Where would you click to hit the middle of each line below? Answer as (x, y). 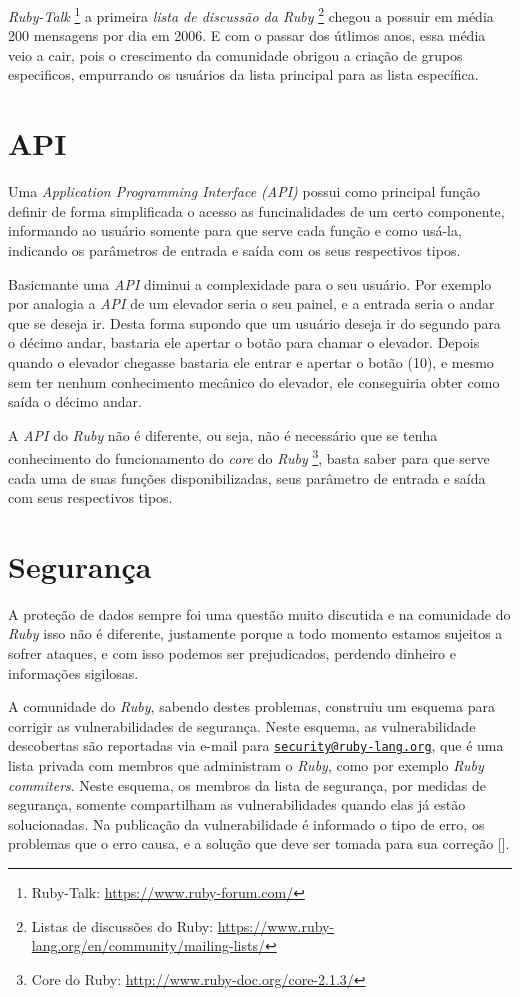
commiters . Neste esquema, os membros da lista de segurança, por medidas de (247, 784)
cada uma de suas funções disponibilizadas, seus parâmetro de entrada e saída (247, 477)
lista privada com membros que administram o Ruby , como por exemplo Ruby (246, 765)
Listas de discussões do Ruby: (122, 925)
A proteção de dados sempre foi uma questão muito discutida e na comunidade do (259, 613)
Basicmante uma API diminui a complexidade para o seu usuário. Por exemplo (250, 283)
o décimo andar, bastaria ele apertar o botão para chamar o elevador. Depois (244, 342)
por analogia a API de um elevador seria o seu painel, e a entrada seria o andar (251, 303)
